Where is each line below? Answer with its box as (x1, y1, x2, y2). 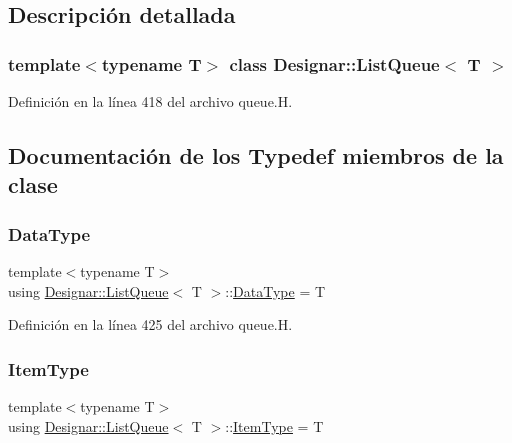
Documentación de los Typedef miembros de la (8, 139, 504, 170)
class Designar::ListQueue (229, 51, 440, 76)
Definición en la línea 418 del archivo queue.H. (8, 91, 293, 111)
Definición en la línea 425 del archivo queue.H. (8, 314, 293, 335)
